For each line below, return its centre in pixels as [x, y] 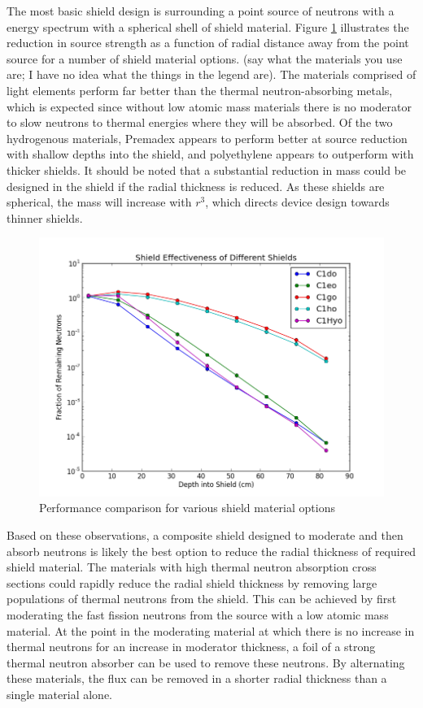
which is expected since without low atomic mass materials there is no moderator [209, 106]
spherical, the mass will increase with [99, 202]
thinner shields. [45, 217]
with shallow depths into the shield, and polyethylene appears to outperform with [210, 154]
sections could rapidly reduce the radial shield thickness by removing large [192, 582]
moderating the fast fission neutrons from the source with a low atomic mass [198, 614]
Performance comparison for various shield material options [187, 508]
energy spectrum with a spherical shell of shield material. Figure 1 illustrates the [208, 26]
